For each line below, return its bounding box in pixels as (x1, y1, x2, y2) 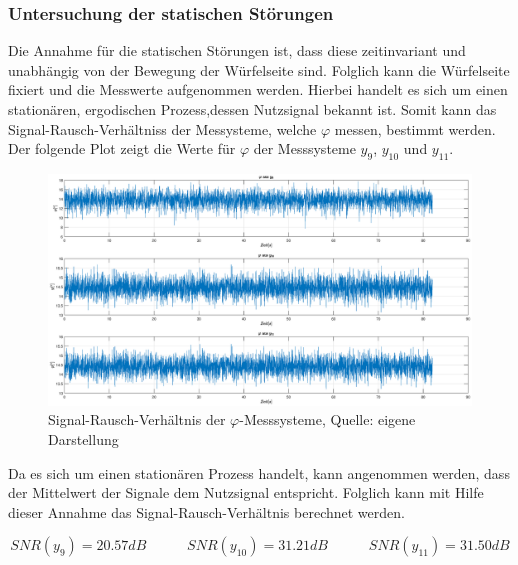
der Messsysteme (253, 138, 356, 159)
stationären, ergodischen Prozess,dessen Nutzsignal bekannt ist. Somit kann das (8, 99, 497, 119)
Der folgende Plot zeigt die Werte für (8, 138, 236, 159)
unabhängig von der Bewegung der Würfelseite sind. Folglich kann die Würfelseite (8, 59, 510, 80)
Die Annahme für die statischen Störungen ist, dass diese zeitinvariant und (8, 40, 466, 61)
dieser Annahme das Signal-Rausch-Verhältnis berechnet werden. (8, 501, 405, 522)
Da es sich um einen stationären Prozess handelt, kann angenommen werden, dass (8, 462, 510, 483)
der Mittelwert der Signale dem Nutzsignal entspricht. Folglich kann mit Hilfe (8, 482, 484, 503)
